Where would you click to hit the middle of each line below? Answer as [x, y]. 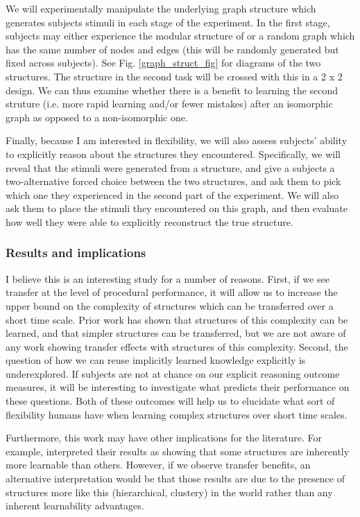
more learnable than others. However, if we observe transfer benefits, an [158, 465]
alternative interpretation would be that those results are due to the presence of [175, 479]
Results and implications [76, 253]
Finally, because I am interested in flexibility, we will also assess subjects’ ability [177, 140]
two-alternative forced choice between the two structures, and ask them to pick [173, 181]
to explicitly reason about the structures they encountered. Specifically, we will [173, 154]
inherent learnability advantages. [75, 506]
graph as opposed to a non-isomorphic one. [97, 117]
